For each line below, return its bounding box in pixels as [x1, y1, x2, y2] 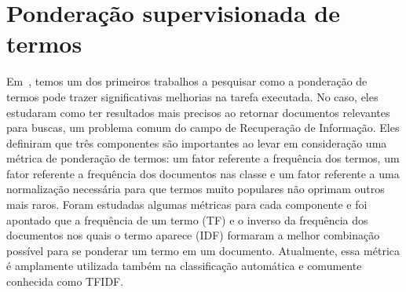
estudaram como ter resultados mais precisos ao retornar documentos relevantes [6, 104, 390, 120]
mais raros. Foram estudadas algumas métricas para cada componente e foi [6, 196, 368, 213]
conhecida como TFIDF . [6, 273, 124, 290]
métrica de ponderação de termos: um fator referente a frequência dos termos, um [6, 150, 400, 166]
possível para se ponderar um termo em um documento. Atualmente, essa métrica [6, 242, 401, 258]
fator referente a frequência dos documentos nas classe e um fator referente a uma [6, 165, 400, 181]
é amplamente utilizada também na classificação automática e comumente [6, 257, 362, 274]
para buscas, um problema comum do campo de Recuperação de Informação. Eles [6, 119, 400, 136]
